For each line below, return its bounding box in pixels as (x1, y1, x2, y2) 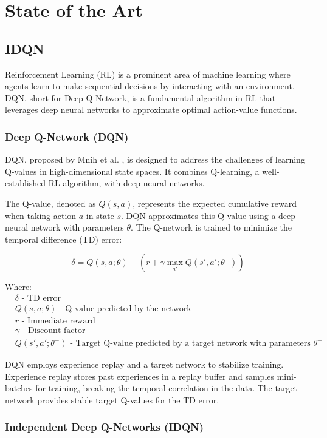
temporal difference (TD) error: (5, 232, 122, 245)
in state (86, 209, 114, 221)
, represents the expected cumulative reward (133, 197, 297, 209)
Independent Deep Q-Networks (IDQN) (5, 419, 204, 434)
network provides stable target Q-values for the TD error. (5, 393, 219, 406)
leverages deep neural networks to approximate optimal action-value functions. (5, 103, 297, 116)
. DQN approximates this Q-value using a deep (121, 209, 296, 221)
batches (5, 382, 33, 394)
